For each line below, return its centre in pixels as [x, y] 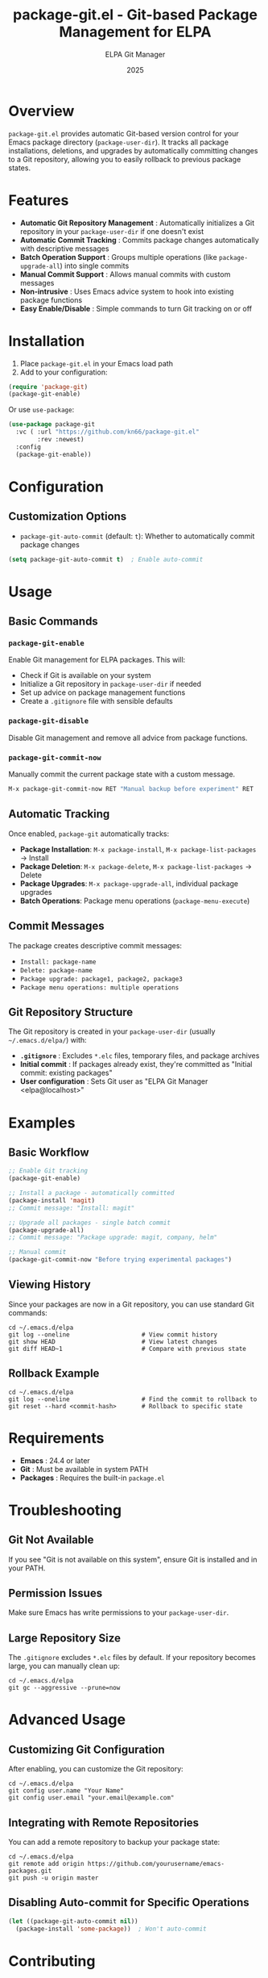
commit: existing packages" [66, 1073]
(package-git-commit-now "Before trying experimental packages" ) [120, 1260]
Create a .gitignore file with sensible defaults [96, 701]
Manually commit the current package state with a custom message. [122, 774]
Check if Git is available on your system [85, 675]
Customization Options [68, 517]
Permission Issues [56, 1593]
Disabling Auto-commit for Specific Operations [129, 1903]
